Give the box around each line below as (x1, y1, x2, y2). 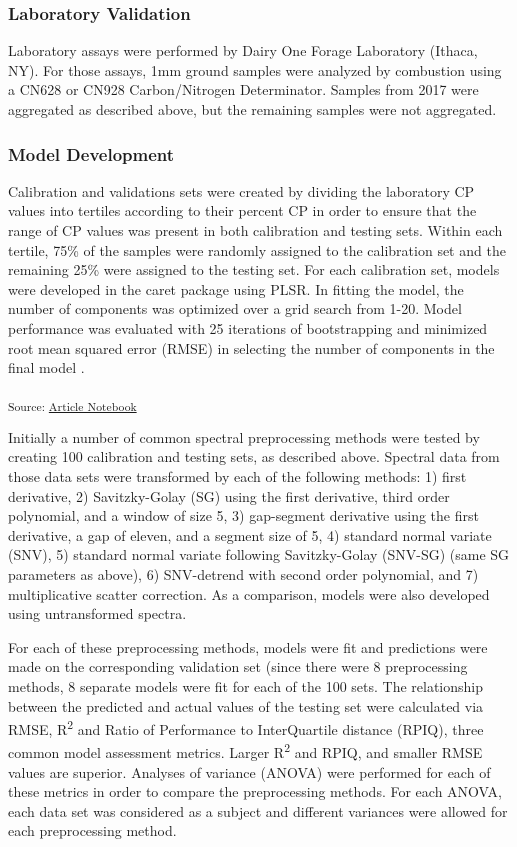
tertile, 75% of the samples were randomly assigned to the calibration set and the (8, 239, 506, 260)
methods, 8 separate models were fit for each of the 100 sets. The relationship (8, 676, 484, 696)
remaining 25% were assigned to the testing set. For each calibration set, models (8, 259, 500, 280)
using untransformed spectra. (8, 603, 187, 624)
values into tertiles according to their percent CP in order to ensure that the (8, 200, 477, 221)
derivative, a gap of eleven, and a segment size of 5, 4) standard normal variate (8, 524, 492, 545)
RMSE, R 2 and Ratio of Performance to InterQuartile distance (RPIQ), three (8, 716, 484, 739)
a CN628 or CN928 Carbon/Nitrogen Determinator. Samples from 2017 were (8, 79, 479, 100)
